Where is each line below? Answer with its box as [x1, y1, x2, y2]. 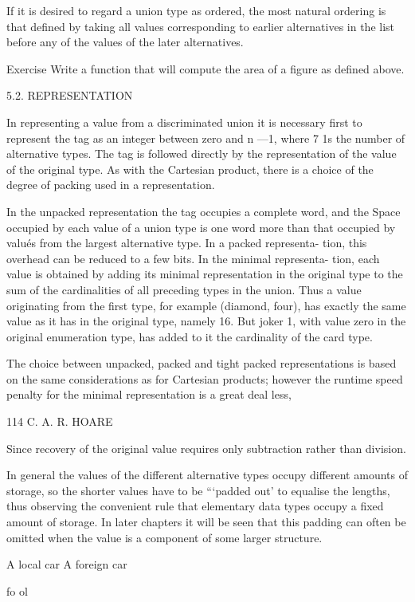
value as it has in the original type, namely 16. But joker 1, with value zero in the [6, 313, 406, 329]
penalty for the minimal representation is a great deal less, [6, 386, 292, 403]
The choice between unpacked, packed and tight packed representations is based [6, 355, 397, 372]
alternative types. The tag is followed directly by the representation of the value [6, 145, 397, 162]
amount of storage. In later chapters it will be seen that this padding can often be [6, 513, 406, 530]
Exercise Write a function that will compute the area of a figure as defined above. [6, 60, 405, 77]
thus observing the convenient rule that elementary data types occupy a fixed [6, 498, 384, 514]
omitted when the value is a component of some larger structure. [6, 529, 323, 545]
